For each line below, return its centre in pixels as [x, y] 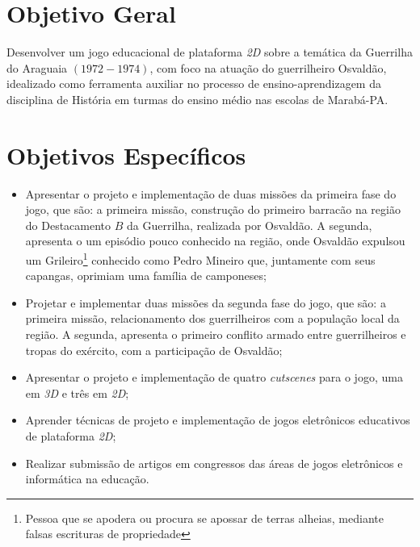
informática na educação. [87, 479]
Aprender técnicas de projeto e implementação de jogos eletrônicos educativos [218, 420]
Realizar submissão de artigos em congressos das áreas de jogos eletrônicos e [214, 463]
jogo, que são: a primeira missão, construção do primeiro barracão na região [213, 209]
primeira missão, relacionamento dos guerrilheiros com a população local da [212, 318]
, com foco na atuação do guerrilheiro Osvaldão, [268, 67]
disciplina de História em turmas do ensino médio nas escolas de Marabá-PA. [197, 99]
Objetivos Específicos [126, 154]
